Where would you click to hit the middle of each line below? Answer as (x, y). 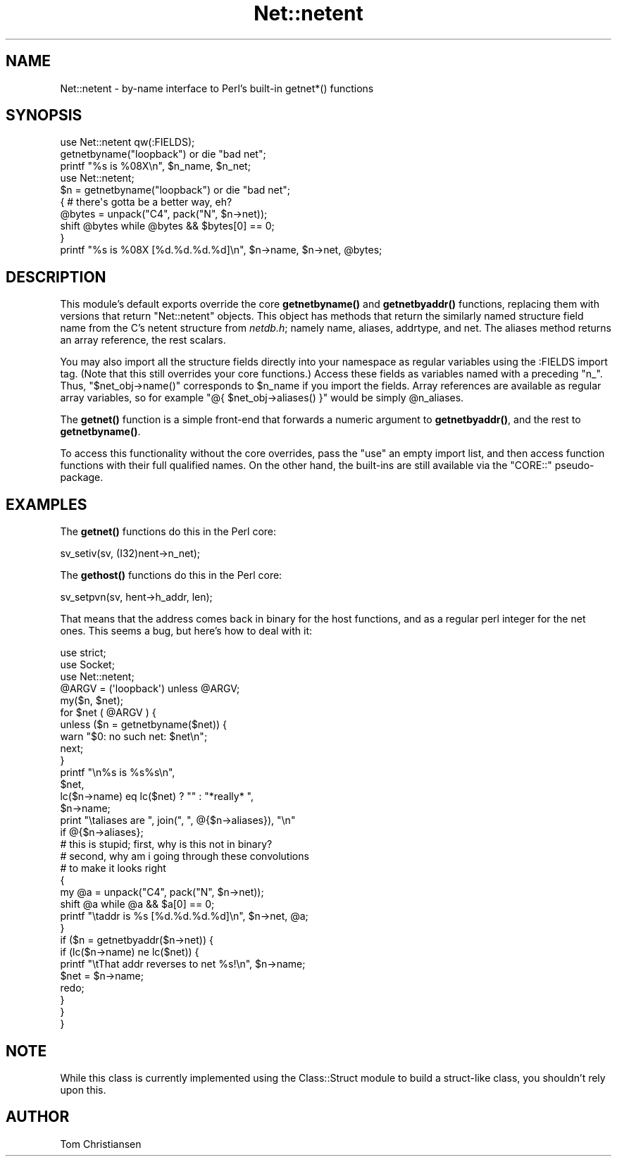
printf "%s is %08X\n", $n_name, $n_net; (155, 166)
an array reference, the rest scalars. (143, 340)
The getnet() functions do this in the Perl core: (168, 532)
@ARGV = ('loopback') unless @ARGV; (150, 689)
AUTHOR (38, 1117)
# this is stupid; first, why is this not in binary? (166, 844)
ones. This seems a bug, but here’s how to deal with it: (186, 631)
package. (82, 477)
